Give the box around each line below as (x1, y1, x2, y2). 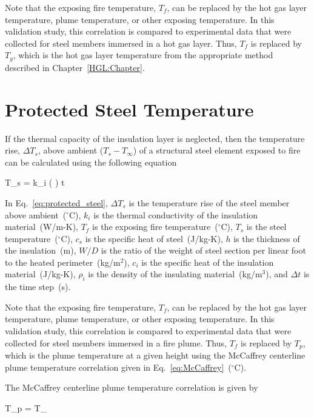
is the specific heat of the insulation (141, 255, 274, 268)
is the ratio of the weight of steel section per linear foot (101, 244, 306, 257)
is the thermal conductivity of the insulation (93, 208, 258, 221)
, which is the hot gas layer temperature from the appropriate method (13, 49, 273, 61)
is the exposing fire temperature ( (92, 220, 218, 233)
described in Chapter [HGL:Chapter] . (5, 61, 145, 73)
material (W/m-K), (5, 220, 78, 233)
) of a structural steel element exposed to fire (133, 144, 301, 157)
